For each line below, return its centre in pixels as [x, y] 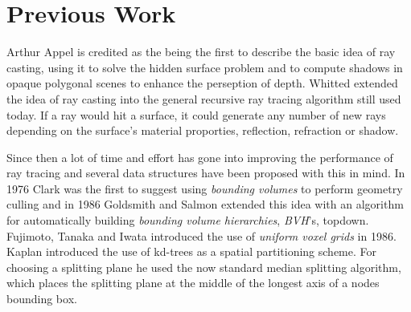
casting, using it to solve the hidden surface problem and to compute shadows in [205, 67]
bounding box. [42, 299]
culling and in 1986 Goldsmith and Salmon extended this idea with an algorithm [205, 204]
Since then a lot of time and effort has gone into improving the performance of [200, 157]
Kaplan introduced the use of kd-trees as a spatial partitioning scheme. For [192, 251]
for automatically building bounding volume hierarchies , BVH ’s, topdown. [188, 220]
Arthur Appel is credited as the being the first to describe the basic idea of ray [201, 52]
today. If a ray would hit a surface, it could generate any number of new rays [196, 114]
